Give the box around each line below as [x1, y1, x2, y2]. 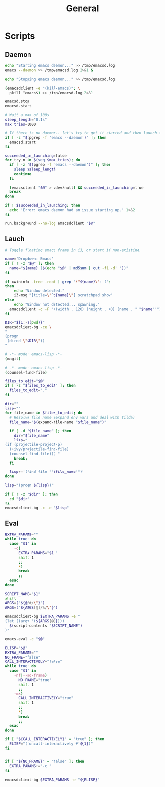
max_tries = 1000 [5, 122, 36, 126]
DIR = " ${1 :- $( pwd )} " [5, 320, 45, 325]
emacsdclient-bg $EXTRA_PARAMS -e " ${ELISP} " [5, 777, 100, 782]
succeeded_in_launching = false [5, 153, 67, 158]
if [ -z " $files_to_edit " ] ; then [5, 383, 76, 388]
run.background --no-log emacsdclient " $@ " [5, 221, 96, 226]
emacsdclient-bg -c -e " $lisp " [5, 505, 69, 510]
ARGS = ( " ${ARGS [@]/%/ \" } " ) [5, 605, 58, 610]
